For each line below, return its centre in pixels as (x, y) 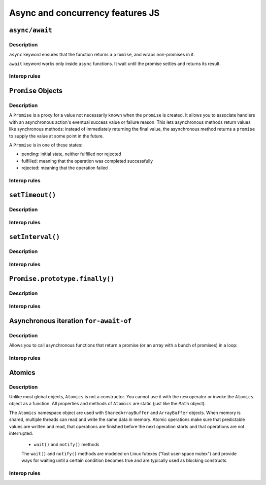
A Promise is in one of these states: (46, 145)
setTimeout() (33, 195)
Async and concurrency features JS (84, 13)
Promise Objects (36, 91)
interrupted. (21, 433)
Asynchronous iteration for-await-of (70, 321)
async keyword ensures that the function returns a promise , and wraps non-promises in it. (102, 55)
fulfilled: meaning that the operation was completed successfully (87, 161)
